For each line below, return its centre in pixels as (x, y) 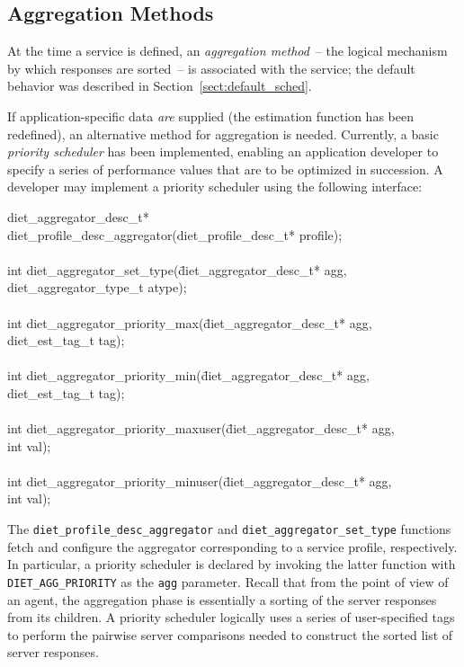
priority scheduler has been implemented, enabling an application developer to (223, 151)
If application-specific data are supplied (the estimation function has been (210, 116)
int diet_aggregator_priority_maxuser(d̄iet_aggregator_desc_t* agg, (201, 428)
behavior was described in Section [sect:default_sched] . (160, 86)
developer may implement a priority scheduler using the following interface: (215, 187)
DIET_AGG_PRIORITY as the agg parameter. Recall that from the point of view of (228, 581)
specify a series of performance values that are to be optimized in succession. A (225, 169)
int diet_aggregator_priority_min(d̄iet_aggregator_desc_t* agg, (188, 375)
